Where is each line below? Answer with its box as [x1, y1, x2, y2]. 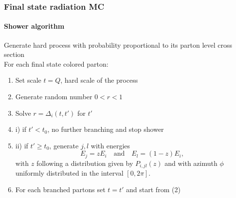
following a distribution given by [36, 158, 133, 168]
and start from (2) [126, 184, 181, 194]
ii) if [15, 140, 28, 150]
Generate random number [15, 91, 92, 102]
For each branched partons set [15, 184, 106, 194]
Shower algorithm [4, 21, 65, 31]
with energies [91, 140, 130, 150]
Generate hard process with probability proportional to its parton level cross [4, 39, 233, 50]
